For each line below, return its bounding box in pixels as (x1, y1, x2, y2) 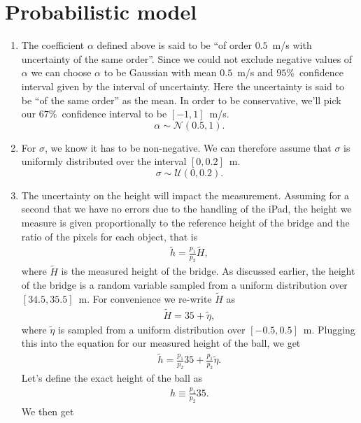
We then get (21, 403, 74, 418)
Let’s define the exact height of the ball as (21, 370, 202, 385)
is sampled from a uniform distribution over (57, 322, 246, 336)
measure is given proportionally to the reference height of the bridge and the (21, 215, 350, 230)
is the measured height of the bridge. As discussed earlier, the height (61, 264, 355, 278)
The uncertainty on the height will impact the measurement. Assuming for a (21, 187, 349, 202)
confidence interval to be (62, 106, 167, 121)
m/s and (237, 65, 274, 80)
